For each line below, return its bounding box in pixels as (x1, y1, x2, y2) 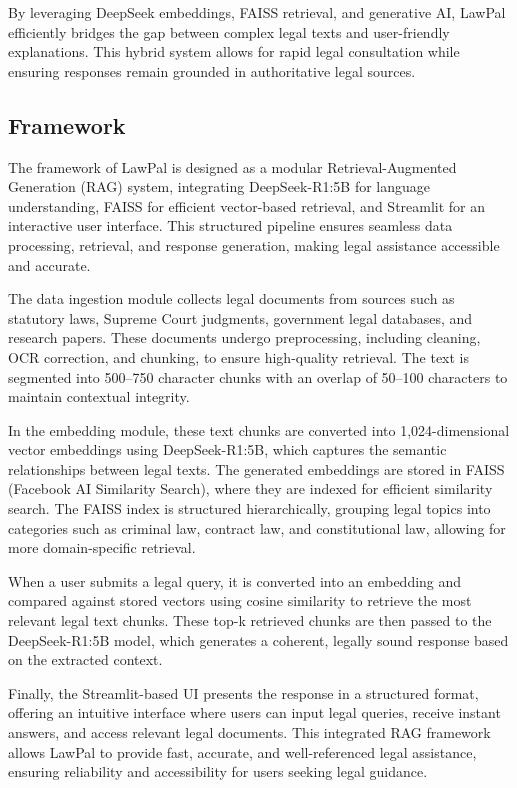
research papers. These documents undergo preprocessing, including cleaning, (8, 327, 481, 348)
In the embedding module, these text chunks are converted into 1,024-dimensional (8, 419, 510, 440)
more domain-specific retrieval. (8, 537, 196, 558)
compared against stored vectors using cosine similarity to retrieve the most (8, 590, 472, 611)
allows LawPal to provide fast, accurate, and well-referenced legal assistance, (8, 741, 477, 762)
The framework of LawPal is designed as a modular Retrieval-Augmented (8, 156, 457, 177)
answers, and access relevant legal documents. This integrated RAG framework (8, 722, 491, 743)
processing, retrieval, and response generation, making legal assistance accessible (8, 234, 500, 255)
